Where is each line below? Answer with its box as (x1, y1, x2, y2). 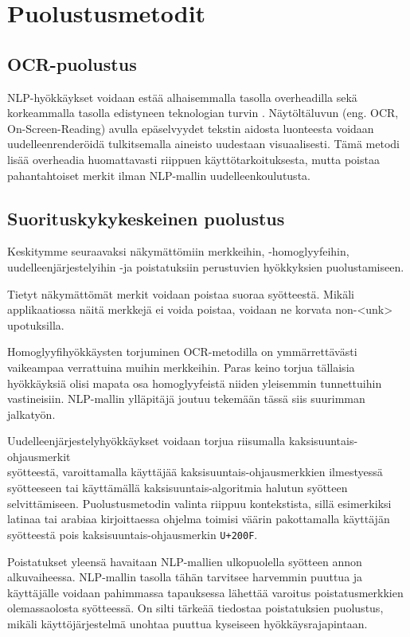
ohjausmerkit (7, 447, 71, 464)
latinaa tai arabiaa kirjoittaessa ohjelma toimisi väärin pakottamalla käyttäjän (7, 510, 390, 527)
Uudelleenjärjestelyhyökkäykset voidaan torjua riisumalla (7, 432, 286, 449)
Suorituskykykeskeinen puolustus (7, 205, 285, 230)
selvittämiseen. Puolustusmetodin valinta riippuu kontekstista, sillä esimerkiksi (7, 494, 392, 511)
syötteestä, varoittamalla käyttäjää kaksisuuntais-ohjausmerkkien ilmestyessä (7, 463, 383, 480)
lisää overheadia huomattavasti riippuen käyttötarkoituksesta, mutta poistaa (7, 150, 380, 167)
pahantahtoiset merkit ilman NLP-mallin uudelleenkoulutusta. (7, 166, 310, 183)
